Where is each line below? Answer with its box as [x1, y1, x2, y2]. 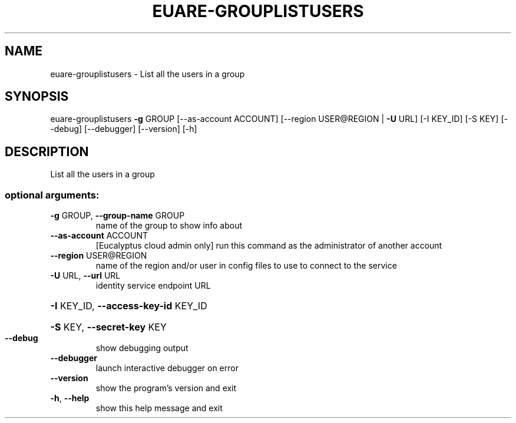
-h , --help [50, 393, 90, 404]
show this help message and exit [95, 403, 223, 414]
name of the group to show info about [95, 220, 243, 231]
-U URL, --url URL [50, 270, 121, 281]
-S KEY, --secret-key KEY [50, 321, 167, 333]
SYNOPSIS [5, 89, 69, 104]
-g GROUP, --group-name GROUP [50, 210, 185, 221]
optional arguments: [5, 189, 100, 201]
